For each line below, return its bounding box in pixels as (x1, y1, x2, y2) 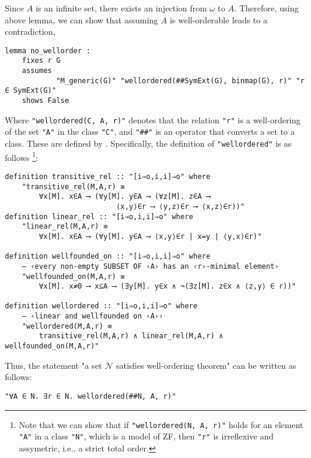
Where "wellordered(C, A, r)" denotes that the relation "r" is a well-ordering (5, 113, 301, 126)
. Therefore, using (234, 2, 299, 14)
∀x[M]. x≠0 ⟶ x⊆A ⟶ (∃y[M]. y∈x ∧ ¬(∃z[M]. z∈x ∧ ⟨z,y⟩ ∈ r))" (39, 282, 296, 291)
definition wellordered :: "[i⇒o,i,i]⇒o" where (5, 302, 198, 311)
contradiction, (5, 25, 56, 38)
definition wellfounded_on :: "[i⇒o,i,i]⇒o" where (5, 252, 211, 261)
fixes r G (22, 56, 61, 65)
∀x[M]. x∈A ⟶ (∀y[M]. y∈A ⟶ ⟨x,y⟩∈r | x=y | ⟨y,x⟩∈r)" (39, 232, 262, 241)
